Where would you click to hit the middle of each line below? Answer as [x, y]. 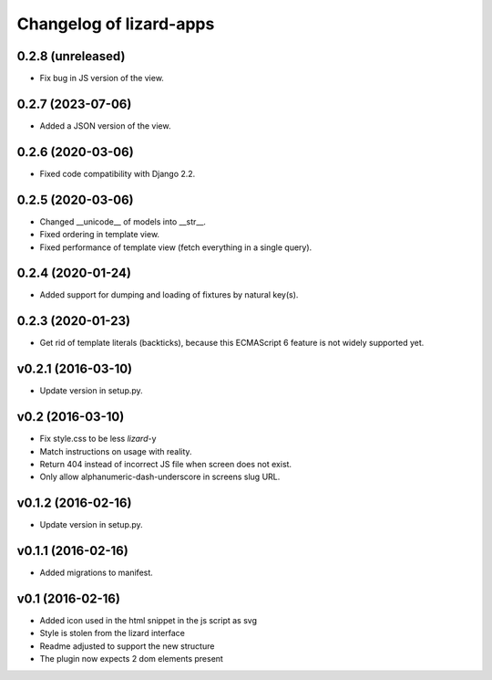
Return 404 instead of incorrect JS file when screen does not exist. [165, 464]
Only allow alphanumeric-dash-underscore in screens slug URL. [160, 477]
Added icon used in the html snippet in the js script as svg [149, 621]
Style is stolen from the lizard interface [113, 633]
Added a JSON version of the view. [105, 126]
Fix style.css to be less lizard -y [98, 439]
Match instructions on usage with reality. [116, 451]
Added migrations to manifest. [97, 573]
